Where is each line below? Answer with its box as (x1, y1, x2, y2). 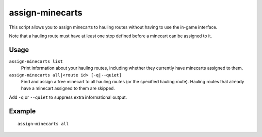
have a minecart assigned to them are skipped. (21, 85, 115, 91)
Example (9, 107, 36, 115)
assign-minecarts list (9, 59, 63, 64)
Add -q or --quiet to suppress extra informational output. (9, 94, 127, 100)
